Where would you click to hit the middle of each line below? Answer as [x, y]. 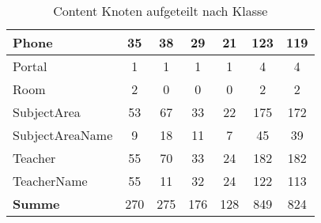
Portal [30, 66]
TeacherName [50, 181]
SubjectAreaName [63, 135]
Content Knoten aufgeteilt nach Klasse [160, 11]
